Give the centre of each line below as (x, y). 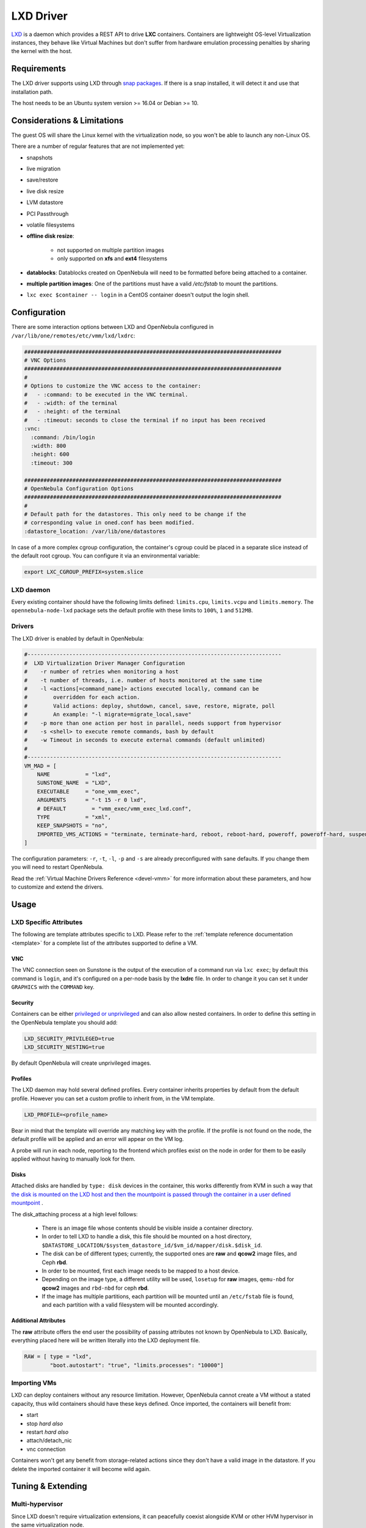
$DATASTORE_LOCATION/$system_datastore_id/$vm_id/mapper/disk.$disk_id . (152, 1245)
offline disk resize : (50, 236)
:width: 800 (48, 446)
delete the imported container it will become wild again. (81, 1469)
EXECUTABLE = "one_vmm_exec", (88, 791)
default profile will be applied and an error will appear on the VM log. (98, 1139)
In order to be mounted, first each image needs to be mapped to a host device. (141, 1271)
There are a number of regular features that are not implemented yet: (98, 146)
